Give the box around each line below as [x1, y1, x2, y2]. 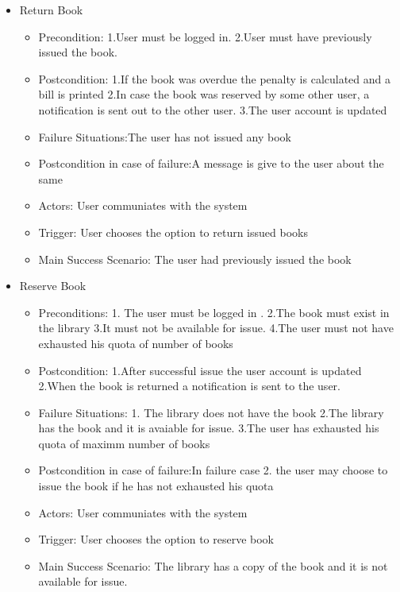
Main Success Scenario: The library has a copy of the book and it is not [38, 557, 388, 574]
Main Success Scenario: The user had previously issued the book [38, 250, 352, 267]
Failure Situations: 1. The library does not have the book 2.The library [38, 404, 384, 420]
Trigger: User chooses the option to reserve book [38, 531, 275, 548]
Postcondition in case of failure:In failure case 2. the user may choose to [38, 462, 388, 478]
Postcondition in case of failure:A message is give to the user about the [38, 155, 384, 172]
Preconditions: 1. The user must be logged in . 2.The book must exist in [38, 304, 390, 320]
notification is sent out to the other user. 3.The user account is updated [38, 101, 387, 118]
